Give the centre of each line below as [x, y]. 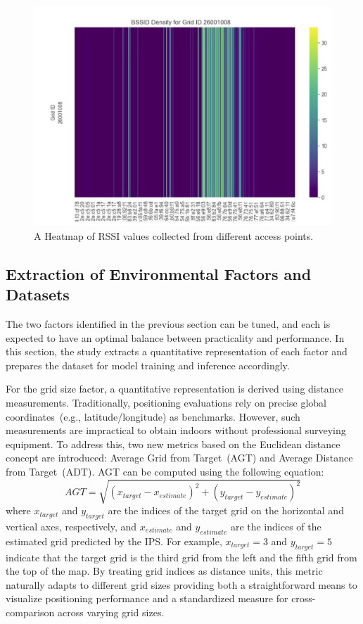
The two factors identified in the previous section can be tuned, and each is [168, 324]
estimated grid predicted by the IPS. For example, [114, 541]
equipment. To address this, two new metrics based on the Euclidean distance [173, 444]
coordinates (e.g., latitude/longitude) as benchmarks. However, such [153, 416]
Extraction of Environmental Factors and [159, 273]
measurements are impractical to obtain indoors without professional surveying [176, 430]
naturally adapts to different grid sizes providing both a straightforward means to [181, 584]
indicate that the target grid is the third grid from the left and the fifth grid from [181, 557]
